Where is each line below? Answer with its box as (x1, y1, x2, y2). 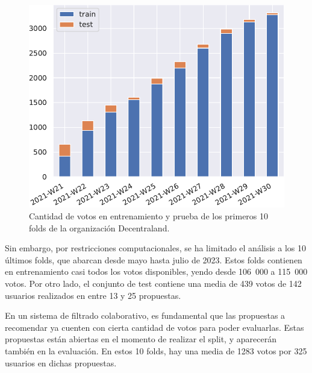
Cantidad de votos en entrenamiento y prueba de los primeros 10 (29, 210, 269, 222)
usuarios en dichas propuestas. (5, 356, 117, 369)
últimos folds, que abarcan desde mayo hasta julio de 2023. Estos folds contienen (5, 253, 302, 266)
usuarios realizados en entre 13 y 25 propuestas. (5, 289, 181, 301)
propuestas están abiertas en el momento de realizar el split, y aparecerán (5, 333, 276, 345)
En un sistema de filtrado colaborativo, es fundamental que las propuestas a (5, 309, 285, 322)
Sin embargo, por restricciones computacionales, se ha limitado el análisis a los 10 (5, 242, 306, 254)
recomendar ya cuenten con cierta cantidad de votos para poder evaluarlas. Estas (5, 321, 304, 333)
